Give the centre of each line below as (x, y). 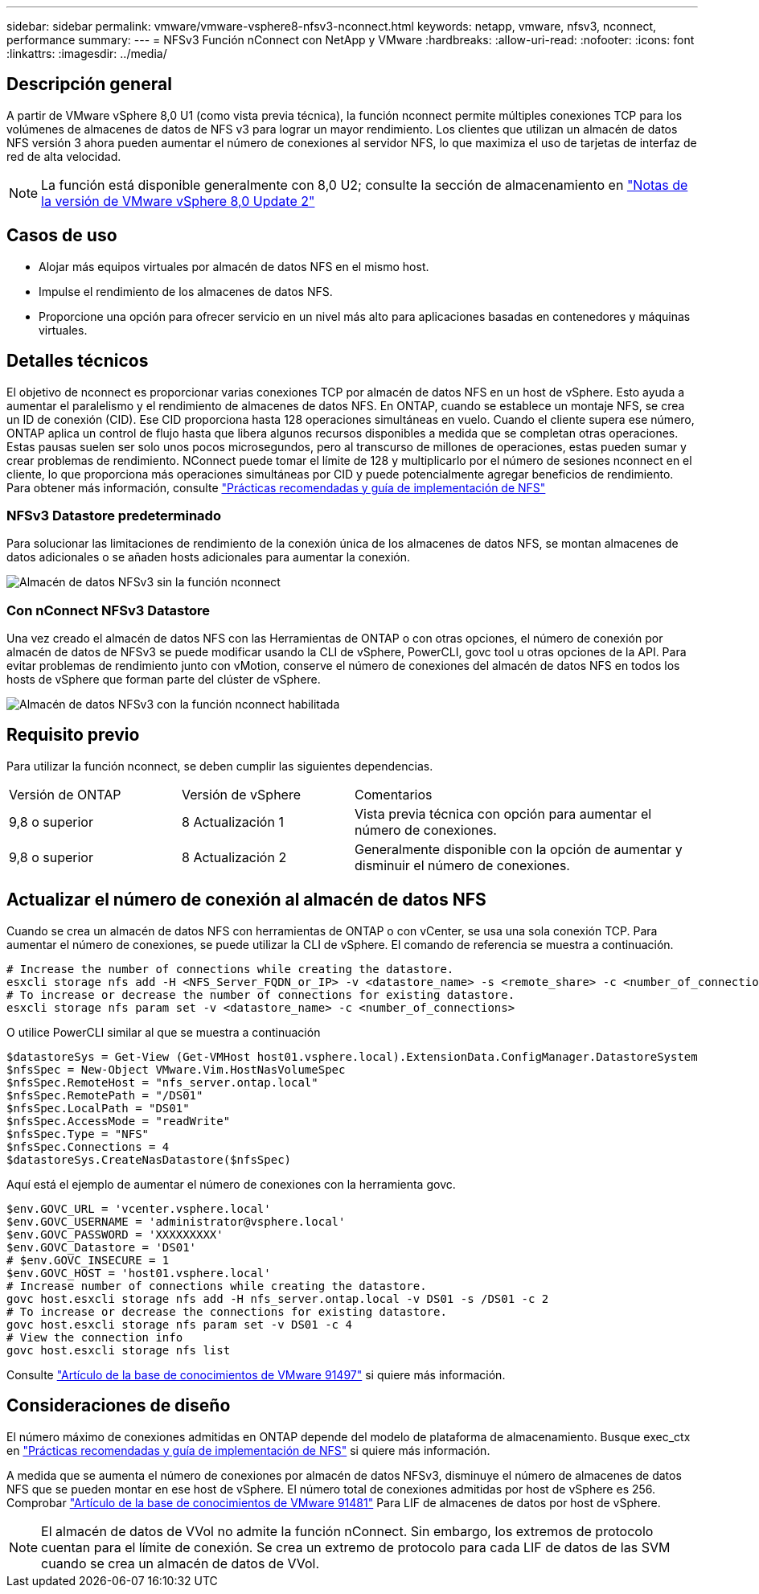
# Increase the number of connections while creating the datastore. (230, 969)
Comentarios (394, 794)
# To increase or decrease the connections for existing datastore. (227, 1311)
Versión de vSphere (241, 794)
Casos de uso (62, 236)
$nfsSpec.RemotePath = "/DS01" (105, 1095)
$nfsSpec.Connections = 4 (88, 1146)
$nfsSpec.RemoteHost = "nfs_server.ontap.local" (162, 1082)
